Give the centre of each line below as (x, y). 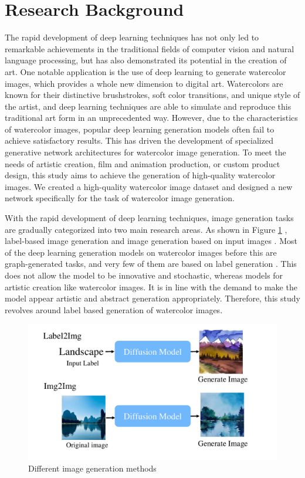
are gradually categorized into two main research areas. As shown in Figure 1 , (146, 229)
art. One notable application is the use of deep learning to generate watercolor (145, 71)
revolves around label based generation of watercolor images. (114, 309)
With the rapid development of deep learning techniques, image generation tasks (149, 218)
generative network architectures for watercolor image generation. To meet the (145, 152)
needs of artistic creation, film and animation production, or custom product (143, 163)
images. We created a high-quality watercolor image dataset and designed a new (149, 186)
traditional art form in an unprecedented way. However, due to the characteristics (151, 118)
